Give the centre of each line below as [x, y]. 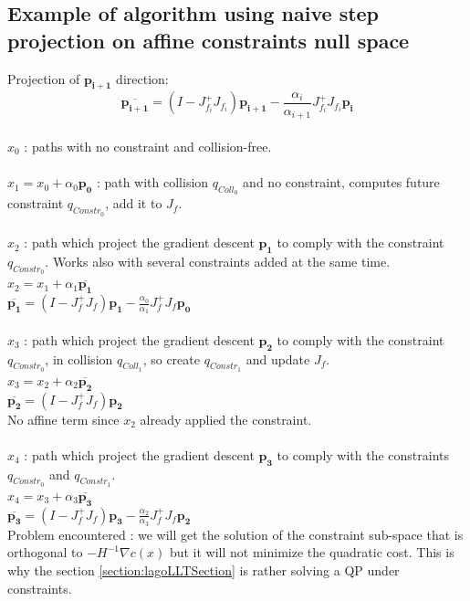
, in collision [79, 358]
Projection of [44, 78]
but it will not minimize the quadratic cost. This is [312, 552]
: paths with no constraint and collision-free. [148, 147]
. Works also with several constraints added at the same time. [218, 262]
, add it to [134, 203]
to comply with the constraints [363, 454]
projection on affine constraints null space [209, 40]
